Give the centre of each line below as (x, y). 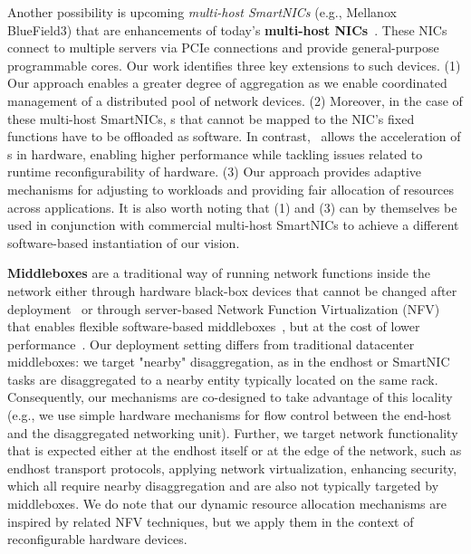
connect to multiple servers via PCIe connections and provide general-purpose (223, 48)
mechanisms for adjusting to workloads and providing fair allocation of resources (231, 189)
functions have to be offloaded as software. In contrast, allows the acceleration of (234, 136)
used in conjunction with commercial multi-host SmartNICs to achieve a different (233, 225)
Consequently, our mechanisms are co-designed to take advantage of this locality (230, 397)
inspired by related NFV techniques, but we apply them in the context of (211, 521)
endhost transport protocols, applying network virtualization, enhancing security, (232, 468)
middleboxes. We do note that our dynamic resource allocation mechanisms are (227, 504)
